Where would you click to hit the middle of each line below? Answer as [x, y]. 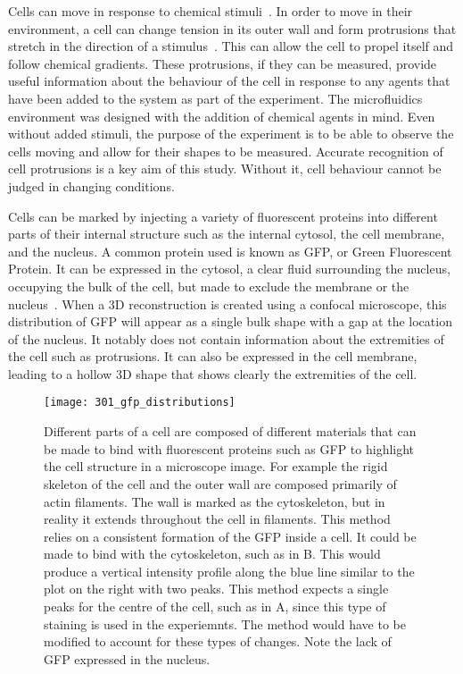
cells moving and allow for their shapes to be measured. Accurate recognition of [226, 151]
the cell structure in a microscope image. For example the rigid [216, 466]
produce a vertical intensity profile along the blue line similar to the [229, 571]
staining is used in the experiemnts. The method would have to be [225, 623]
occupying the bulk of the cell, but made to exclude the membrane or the [209, 286]
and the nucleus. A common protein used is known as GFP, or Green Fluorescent [230, 251]
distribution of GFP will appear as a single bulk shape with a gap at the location [230, 321]
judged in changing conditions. [91, 185]
